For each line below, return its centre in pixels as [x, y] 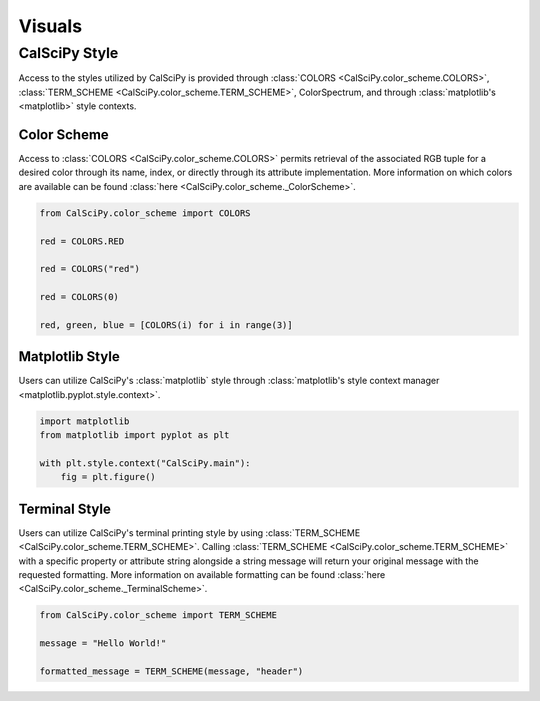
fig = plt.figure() [108, 477]
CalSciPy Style [68, 53]
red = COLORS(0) [79, 297]
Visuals [50, 26]
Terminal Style [65, 508]
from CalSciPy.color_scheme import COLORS [145, 213]
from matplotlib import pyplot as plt [134, 435]
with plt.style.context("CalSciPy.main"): [145, 463]
